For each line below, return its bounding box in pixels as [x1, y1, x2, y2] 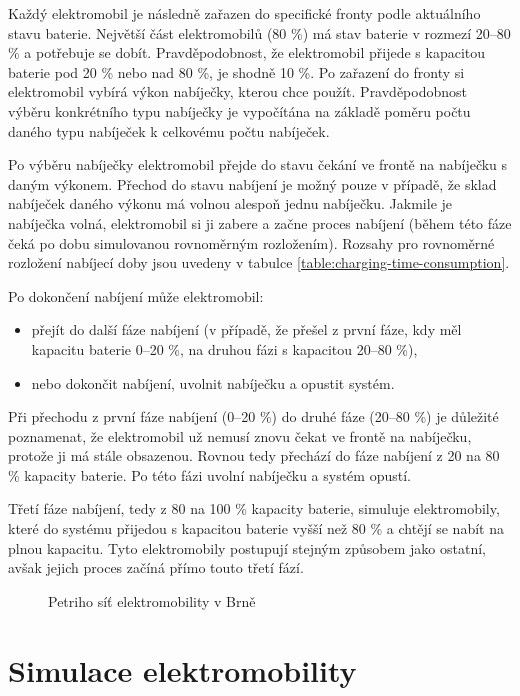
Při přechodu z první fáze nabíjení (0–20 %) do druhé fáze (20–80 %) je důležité [8, 406, 499, 427]
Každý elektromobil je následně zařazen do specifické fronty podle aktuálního [8, 3, 481, 23]
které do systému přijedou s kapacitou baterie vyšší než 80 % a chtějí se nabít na [8, 518, 504, 539]
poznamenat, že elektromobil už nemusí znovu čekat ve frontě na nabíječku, [8, 425, 472, 446]
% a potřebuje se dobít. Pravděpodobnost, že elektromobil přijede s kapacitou [8, 42, 486, 63]
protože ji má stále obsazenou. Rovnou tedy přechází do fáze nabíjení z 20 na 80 [8, 445, 500, 466]
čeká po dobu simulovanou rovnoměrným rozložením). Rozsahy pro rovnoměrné [8, 232, 495, 253]
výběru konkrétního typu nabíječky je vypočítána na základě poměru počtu [8, 100, 471, 121]
